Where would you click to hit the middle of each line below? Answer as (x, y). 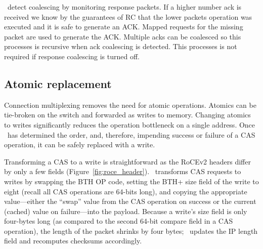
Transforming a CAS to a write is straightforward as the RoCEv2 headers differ (127, 161)
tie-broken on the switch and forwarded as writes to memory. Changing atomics (127, 115)
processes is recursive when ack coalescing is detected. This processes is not (121, 46)
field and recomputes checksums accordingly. (73, 241)
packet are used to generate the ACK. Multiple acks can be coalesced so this (123, 36)
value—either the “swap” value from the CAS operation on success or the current (130, 201)
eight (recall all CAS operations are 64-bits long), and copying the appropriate (126, 191)
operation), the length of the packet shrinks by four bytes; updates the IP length (131, 231)
